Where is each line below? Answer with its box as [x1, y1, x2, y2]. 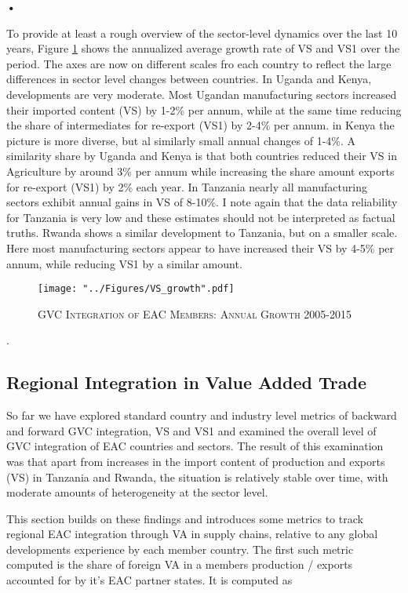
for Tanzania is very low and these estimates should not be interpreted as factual [6, 209, 395, 225]
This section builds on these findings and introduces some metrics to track [6, 510, 363, 526]
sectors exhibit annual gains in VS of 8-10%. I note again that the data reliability [6, 194, 398, 210]
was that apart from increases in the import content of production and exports [6, 453, 385, 469]
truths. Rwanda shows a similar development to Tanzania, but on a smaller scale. [6, 224, 398, 241]
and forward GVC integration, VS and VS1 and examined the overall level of [6, 422, 377, 438]
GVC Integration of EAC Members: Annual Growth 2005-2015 [38, 305, 352, 322]
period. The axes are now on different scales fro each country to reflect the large [6, 55, 392, 71]
